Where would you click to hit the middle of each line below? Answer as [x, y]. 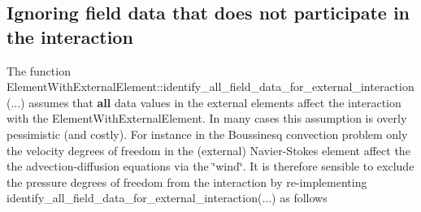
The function [39, 70]
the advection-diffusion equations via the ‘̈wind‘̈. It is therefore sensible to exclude [210, 166]
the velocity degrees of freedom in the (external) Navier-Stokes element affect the [208, 150]
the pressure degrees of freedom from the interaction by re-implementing [187, 182]
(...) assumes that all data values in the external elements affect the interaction [204, 102]
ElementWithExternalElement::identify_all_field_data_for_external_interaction [210, 87]
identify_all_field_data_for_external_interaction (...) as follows [167, 198]
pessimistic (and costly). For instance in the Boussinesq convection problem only [207, 134]
